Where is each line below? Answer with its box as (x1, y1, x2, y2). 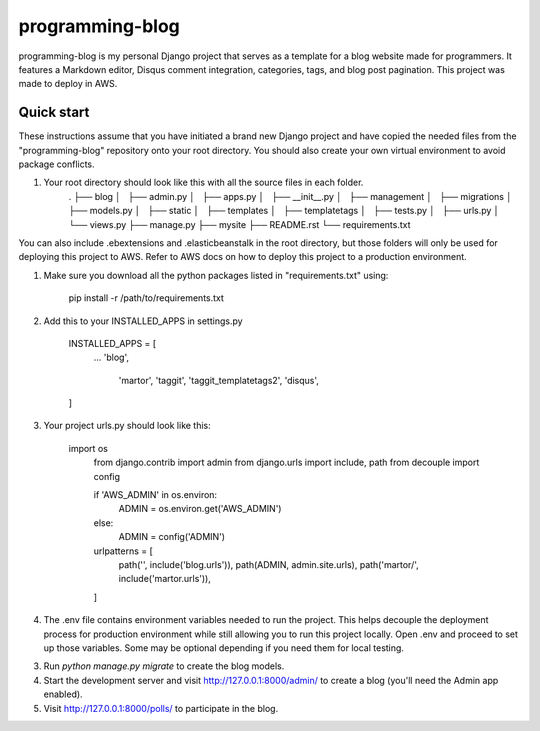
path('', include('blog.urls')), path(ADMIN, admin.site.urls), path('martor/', (118, 559, 419, 570)
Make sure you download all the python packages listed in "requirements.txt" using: (43, 269, 389, 281)
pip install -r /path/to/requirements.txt (68, 292, 225, 304)
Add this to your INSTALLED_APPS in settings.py (43, 315, 244, 327)
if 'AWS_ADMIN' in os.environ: (93, 489, 218, 501)
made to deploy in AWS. (18, 78, 118, 90)
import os (68, 442, 109, 454)
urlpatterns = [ (93, 545, 154, 557)
